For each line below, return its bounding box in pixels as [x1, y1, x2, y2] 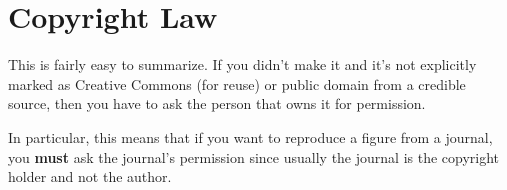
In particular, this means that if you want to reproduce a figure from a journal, [8, 126, 493, 147]
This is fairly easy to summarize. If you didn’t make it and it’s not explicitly [8, 54, 477, 75]
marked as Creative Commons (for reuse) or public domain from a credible [8, 73, 466, 94]
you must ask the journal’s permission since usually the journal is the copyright [8, 146, 500, 167]
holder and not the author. [8, 166, 172, 187]
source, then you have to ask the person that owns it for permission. [8, 93, 426, 114]
